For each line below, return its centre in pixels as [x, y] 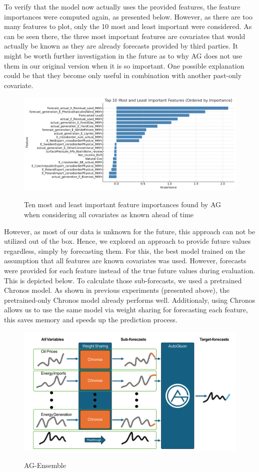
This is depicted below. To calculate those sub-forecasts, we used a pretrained [123, 280]
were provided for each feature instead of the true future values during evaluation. [130, 270]
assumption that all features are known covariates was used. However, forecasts [125, 261]
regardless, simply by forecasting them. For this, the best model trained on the [125, 251]
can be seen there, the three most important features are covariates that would [125, 36]
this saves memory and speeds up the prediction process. [91, 319]
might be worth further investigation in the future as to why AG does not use [123, 55]
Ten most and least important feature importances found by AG [123, 204]
